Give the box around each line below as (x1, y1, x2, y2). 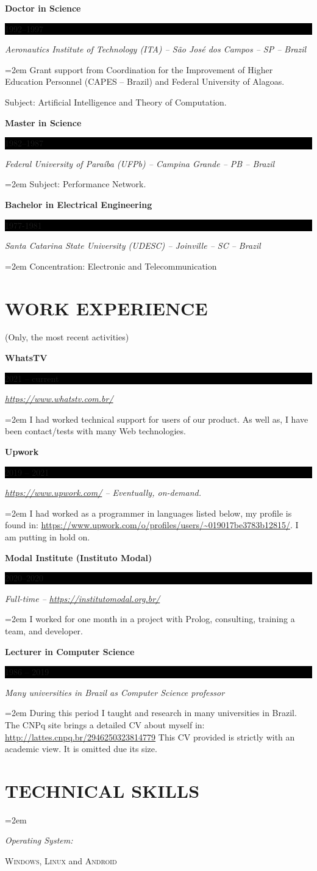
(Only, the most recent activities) (5, 331, 129, 343)
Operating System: (5, 834, 73, 847)
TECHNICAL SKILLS (5, 778, 200, 803)
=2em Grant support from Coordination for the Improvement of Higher (5, 63, 273, 76)
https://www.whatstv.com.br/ (5, 392, 113, 405)
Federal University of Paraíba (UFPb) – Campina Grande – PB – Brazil (5, 157, 275, 170)
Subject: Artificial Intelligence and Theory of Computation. (5, 95, 227, 108)
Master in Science (5, 116, 82, 129)
